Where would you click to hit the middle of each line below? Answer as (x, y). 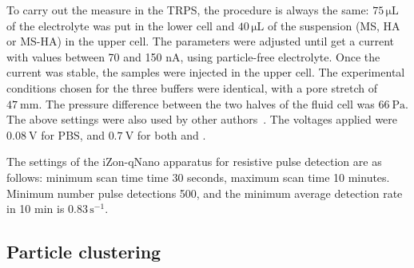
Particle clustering (84, 252)
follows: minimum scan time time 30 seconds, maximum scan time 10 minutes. (198, 177)
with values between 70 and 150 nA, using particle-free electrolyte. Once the (193, 56)
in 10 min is (36, 209)
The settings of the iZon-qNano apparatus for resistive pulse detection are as (194, 162)
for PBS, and (73, 134)
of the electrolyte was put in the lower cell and (121, 25)
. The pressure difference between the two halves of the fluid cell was (207, 103)
